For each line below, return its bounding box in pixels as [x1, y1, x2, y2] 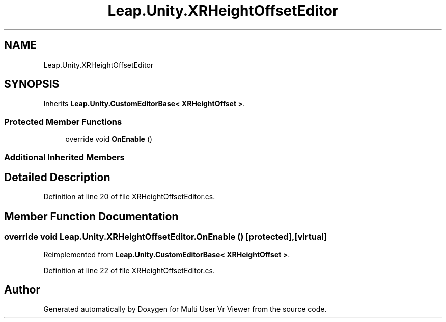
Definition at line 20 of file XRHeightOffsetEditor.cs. [43, 192, 215, 201]
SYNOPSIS [4, 78, 60, 91]
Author [4, 283, 40, 297]
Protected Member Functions [4, 116, 122, 127]
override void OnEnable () [65, 135, 153, 144]
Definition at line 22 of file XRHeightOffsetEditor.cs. [43, 266, 215, 275]
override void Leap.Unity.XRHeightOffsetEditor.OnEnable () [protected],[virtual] [4, 231, 327, 242]
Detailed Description [4, 170, 110, 184]
